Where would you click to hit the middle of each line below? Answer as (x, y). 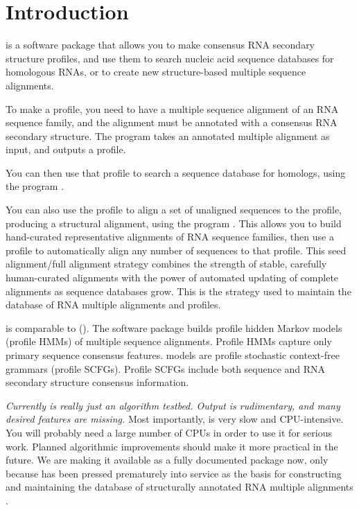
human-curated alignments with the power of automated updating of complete (172, 278)
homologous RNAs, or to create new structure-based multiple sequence (156, 72)
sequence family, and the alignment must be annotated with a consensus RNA (172, 122)
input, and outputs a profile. (66, 149)
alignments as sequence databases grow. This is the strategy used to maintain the (178, 291)
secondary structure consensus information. (97, 382)
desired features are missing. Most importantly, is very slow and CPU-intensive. (175, 419)
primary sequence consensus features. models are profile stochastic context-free (173, 355)
